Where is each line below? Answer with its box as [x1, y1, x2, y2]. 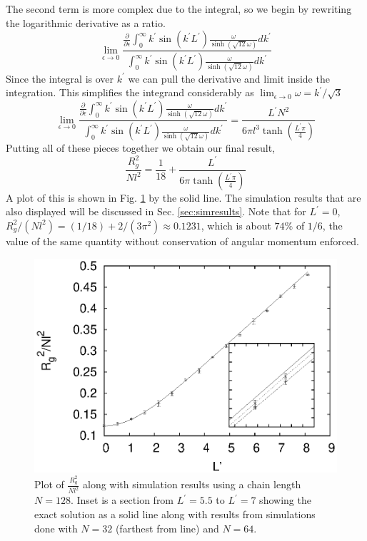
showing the [259, 493, 311, 507]
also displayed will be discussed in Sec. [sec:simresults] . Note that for [6, 204, 306, 219]
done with [34, 520, 78, 535]
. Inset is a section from [70, 493, 174, 507]
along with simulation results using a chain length [82, 477, 301, 492]
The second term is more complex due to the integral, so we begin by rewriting [6, 1, 352, 16]
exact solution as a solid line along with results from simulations [34, 507, 316, 522]
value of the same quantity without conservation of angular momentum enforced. [6, 233, 359, 248]
